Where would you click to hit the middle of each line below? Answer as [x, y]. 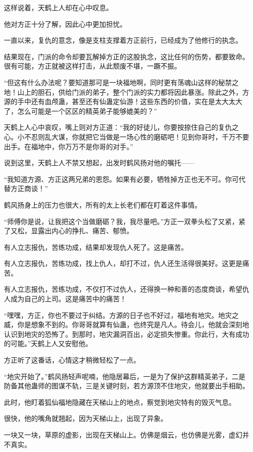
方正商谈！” [29, 188]
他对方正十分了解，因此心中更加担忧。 [65, 24]
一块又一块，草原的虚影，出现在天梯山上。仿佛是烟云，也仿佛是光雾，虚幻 [123, 435]
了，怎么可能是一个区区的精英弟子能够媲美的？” [81, 111]
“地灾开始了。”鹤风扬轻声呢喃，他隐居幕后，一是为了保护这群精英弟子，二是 [125, 376]
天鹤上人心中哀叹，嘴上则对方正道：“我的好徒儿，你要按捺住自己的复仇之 [121, 127]
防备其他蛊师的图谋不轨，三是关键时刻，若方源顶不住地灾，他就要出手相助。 [126, 386]
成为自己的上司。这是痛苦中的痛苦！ [68, 299]
